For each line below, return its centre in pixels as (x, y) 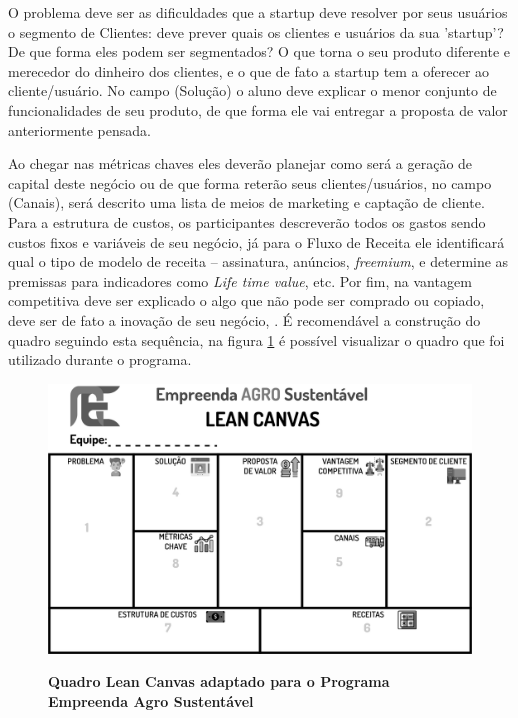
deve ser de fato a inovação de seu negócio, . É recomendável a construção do (244, 319)
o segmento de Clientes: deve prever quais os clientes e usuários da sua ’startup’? (256, 31)
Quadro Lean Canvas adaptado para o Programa (219, 681)
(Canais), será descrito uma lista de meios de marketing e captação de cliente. (246, 202)
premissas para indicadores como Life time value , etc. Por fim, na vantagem (240, 280)
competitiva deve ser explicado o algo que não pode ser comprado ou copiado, (246, 300)
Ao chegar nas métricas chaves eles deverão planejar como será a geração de (240, 163)
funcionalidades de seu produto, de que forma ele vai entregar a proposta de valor (258, 109)
